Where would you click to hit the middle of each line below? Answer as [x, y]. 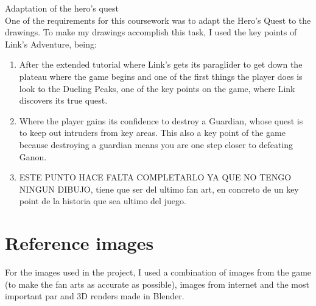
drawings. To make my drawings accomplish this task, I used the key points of [151, 32]
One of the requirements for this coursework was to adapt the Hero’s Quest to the [158, 20]
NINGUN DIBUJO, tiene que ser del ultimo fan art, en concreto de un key [159, 189]
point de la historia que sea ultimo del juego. [103, 201]
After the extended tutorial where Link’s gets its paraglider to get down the [161, 64]
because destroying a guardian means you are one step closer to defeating [156, 144]
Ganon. [33, 156]
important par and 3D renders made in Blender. [95, 296]
